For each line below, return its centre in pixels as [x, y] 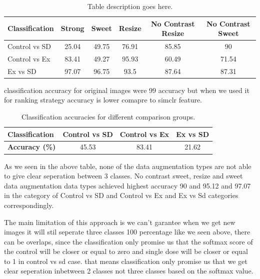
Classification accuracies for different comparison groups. [108, 116]
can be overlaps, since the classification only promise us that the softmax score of [128, 241]
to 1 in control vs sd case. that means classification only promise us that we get [126, 261]
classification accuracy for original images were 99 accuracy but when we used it [127, 90]
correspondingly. [29, 205]
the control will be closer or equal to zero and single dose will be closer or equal [126, 251]
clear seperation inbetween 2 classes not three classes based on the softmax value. [129, 271]
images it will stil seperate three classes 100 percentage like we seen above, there [127, 232]
